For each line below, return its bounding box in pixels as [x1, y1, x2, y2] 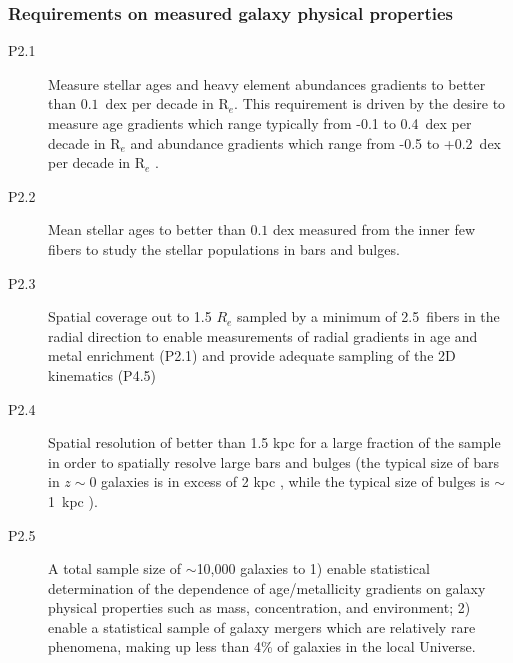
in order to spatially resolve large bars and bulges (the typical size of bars [48, 451, 500, 472]
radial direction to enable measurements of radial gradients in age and [48, 325, 478, 346]
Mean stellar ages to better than [48, 219, 246, 240]
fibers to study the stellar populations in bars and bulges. [48, 238, 400, 259]
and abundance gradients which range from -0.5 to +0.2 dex [130, 132, 502, 153]
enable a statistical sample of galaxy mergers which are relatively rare [48, 616, 476, 637]
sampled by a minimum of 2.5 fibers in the [237, 306, 500, 327]
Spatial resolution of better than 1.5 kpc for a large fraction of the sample [48, 432, 501, 453]
